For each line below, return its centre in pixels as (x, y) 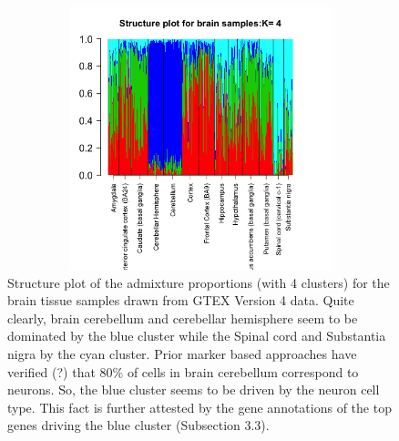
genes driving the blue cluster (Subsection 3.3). (138, 425)
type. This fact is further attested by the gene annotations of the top (199, 407)
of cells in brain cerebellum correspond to (243, 371)
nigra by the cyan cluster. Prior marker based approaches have (182, 353)
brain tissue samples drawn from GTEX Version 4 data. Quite (181, 300)
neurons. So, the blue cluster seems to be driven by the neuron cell (194, 390)
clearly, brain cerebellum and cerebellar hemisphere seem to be (183, 318)
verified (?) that (51, 371)
